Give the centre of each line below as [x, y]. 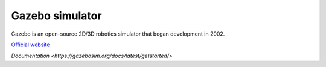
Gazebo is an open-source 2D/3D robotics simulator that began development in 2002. [118, 34]
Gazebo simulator [56, 16]
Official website [30, 45]
